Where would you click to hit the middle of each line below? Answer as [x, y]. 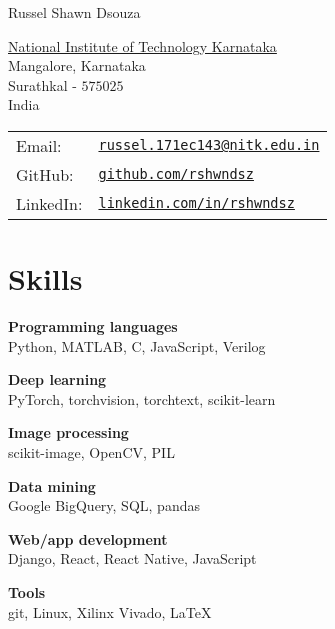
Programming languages [93, 326]
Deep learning [57, 379]
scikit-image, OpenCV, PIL [91, 452]
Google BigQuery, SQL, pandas [104, 505]
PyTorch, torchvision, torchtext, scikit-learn [142, 398]
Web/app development [88, 538]
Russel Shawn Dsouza [74, 12]
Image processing [68, 432]
